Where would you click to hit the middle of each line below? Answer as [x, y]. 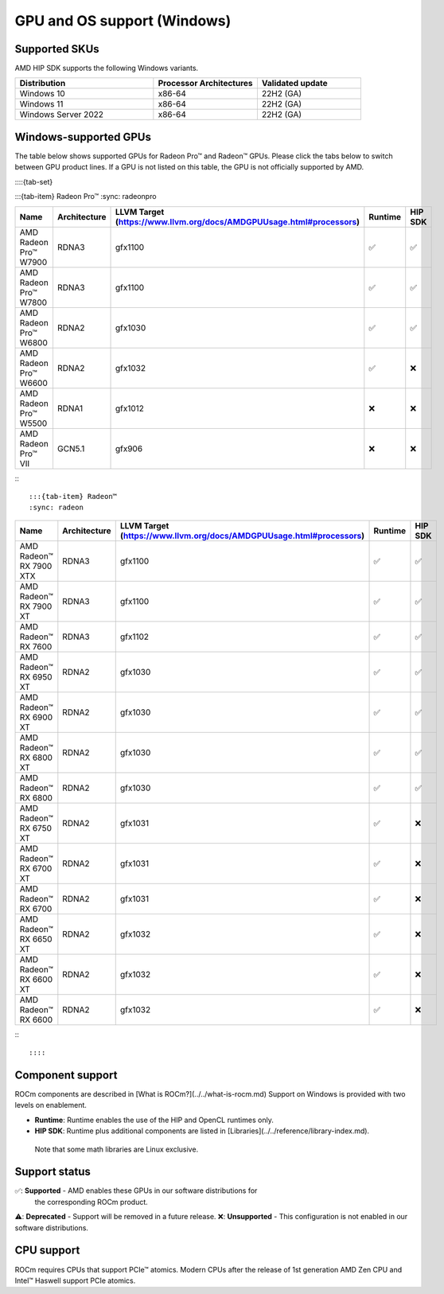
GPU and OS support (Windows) [123, 21]
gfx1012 [130, 408]
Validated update [294, 84]
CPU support [47, 1251]
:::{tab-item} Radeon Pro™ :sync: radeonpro [86, 197]
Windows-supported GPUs [83, 136]
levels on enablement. [51, 1105]
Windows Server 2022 [61, 115]
